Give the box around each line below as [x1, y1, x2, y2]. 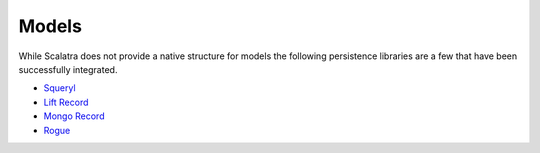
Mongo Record [43, 110, 105, 122]
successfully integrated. [18, 63, 118, 75]
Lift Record [43, 96, 89, 108]
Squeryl [43, 82, 76, 94]
